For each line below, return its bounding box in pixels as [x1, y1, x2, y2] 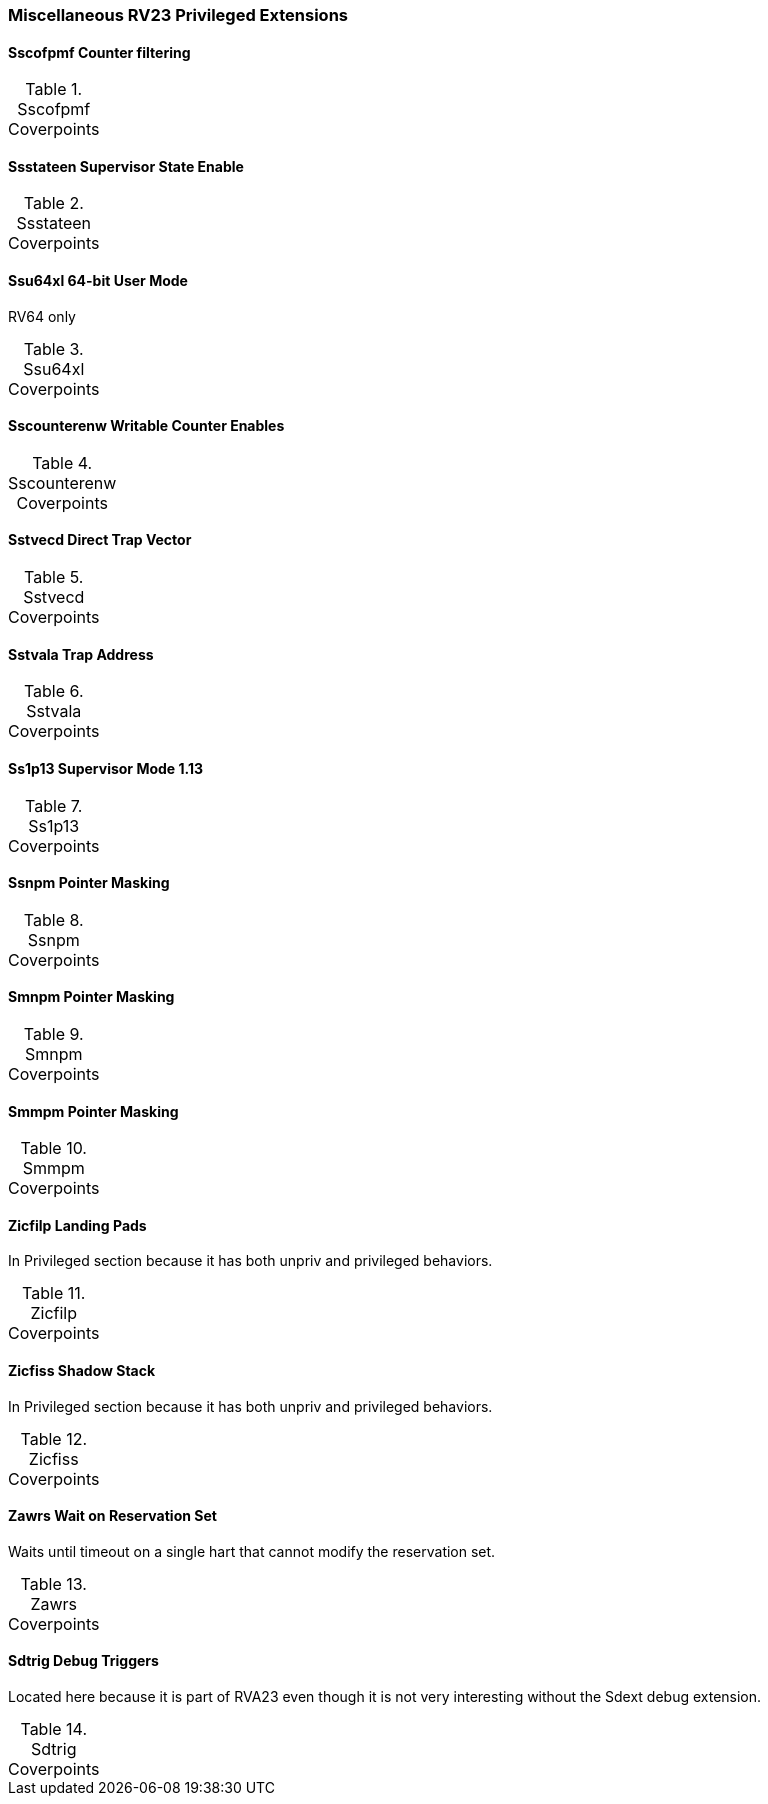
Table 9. [23, 1023, 84, 1044]
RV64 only [8, 307, 76, 325]
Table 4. [32, 452, 93, 473]
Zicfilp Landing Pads [8, 1216, 147, 1234]
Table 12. [20, 1428, 87, 1449]
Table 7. [25, 795, 83, 816]
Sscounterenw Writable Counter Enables [8, 417, 285, 435]
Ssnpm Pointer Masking [8, 874, 170, 892]
